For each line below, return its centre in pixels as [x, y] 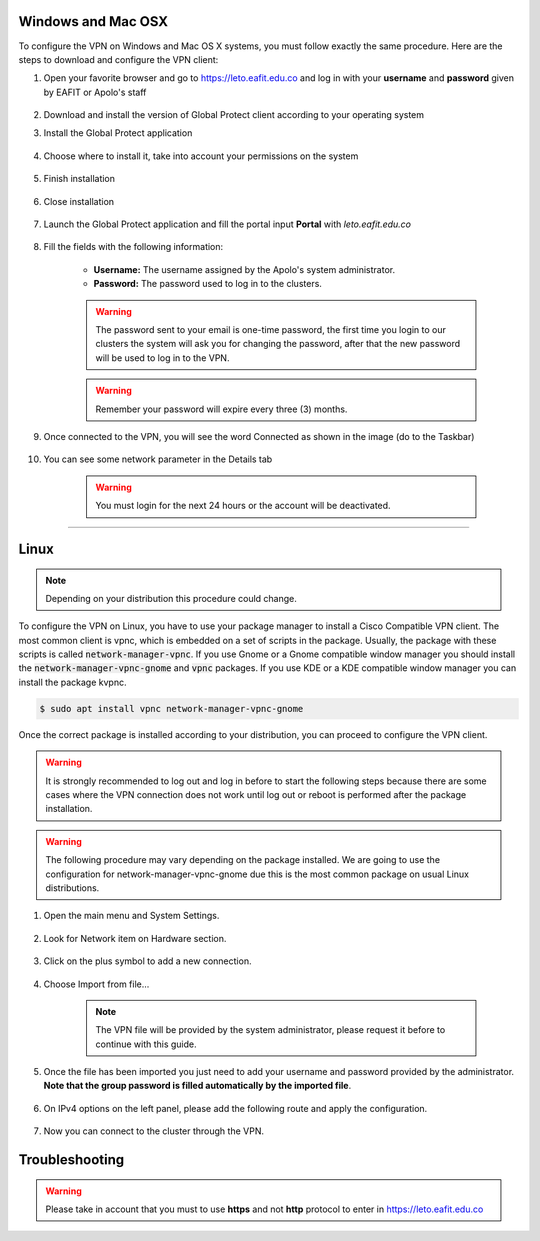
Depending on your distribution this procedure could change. [171, 598]
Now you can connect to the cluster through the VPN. [154, 1131]
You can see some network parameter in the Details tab [158, 459]
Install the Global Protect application [118, 133]
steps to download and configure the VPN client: [118, 59]
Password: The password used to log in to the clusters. [207, 284]
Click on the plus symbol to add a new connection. [147, 961]
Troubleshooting [71, 1160]
